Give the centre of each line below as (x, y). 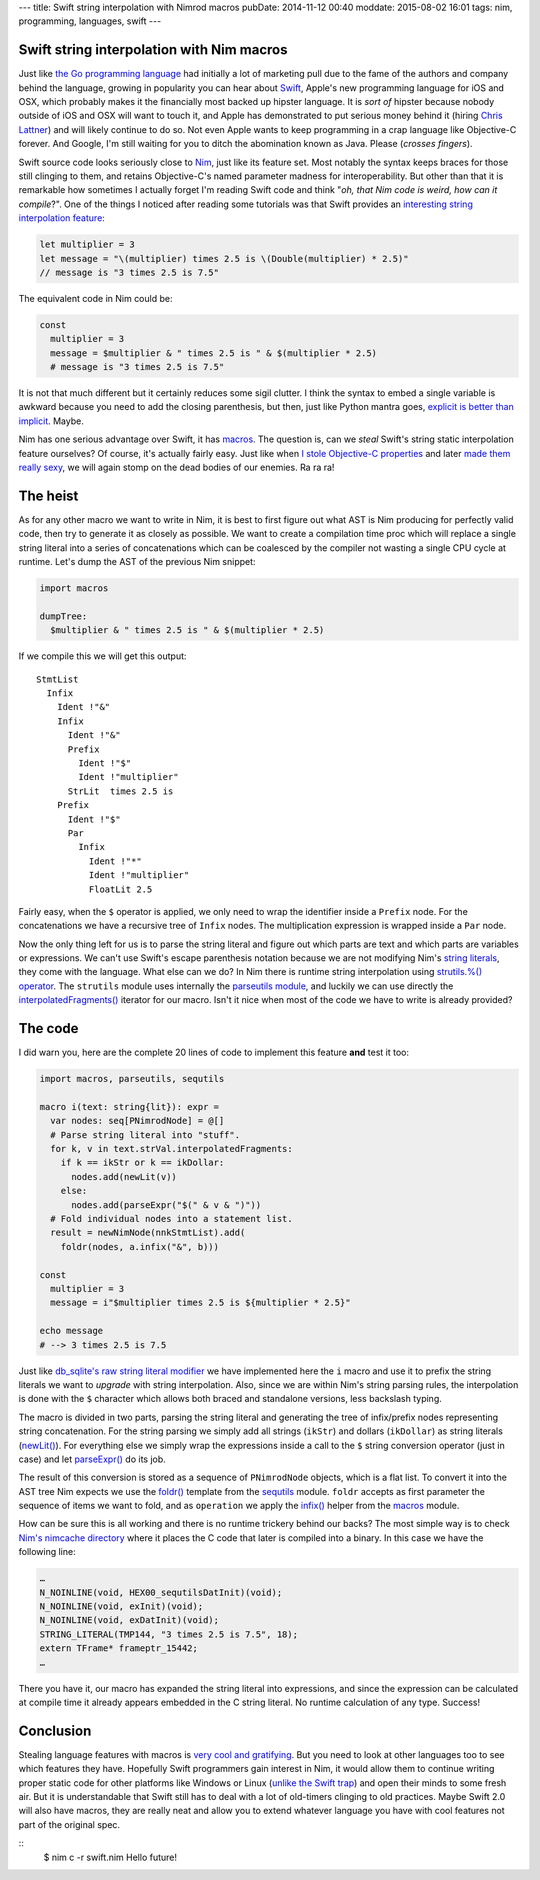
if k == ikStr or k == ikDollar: (142, 1163)
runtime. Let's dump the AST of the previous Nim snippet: (137, 562)
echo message (71, 1331)
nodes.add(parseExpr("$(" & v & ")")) (166, 1204)
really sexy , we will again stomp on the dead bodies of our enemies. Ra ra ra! (176, 467)
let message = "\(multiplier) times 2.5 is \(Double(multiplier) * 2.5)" (224, 258)
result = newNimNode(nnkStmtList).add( (148, 1233)
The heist (48, 495)
